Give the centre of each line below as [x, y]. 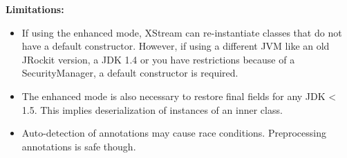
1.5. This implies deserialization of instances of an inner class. [152, 109]
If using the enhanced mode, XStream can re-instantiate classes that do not [182, 32]
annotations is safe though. [79, 146]
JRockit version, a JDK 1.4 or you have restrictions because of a [158, 59]
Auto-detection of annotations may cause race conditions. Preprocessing [174, 133]
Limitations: [35, 9]
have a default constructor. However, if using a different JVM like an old [176, 46]
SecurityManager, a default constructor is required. [130, 73]
